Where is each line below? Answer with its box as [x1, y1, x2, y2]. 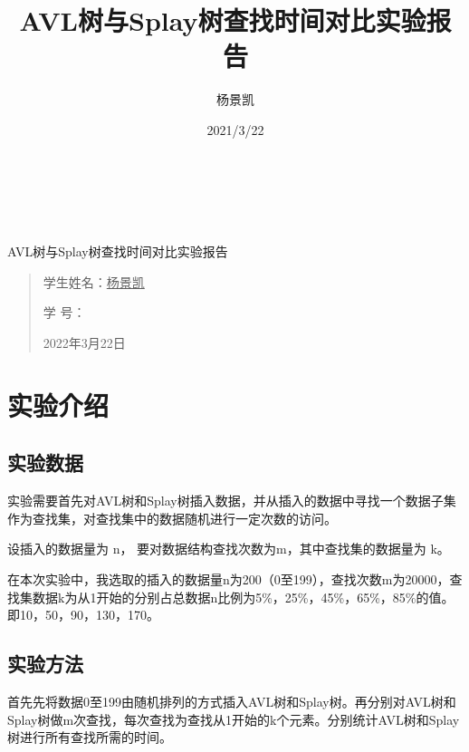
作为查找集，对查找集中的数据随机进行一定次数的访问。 [7, 508, 337, 527]
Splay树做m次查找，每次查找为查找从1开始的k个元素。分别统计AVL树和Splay [7, 709, 460, 728]
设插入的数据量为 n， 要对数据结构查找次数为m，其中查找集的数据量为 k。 [7, 539, 450, 558]
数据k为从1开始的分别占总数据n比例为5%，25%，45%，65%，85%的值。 [32, 587, 455, 606]
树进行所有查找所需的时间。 [7, 728, 172, 747]
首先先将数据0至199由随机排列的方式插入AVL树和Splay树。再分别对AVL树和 [7, 692, 456, 710]
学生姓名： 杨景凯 [43, 272, 145, 291]
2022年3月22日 [43, 333, 126, 352]
